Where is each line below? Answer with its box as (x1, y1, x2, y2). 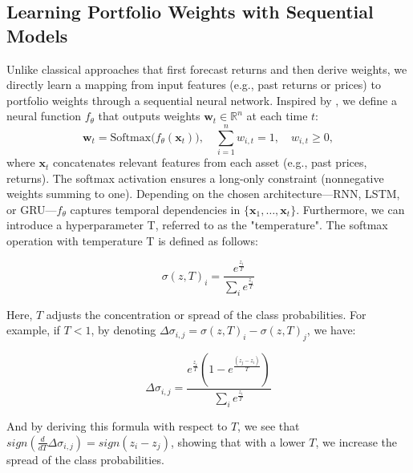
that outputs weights (98, 107, 200, 124)
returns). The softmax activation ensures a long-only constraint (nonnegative (6, 169, 384, 186)
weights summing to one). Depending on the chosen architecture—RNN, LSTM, (6, 185, 400, 202)
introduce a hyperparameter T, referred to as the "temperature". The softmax (6, 216, 388, 233)
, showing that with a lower (170, 433, 306, 450)
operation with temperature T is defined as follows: (6, 232, 258, 249)
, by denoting (91, 321, 156, 338)
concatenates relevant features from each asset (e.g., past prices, (52, 154, 367, 171)
